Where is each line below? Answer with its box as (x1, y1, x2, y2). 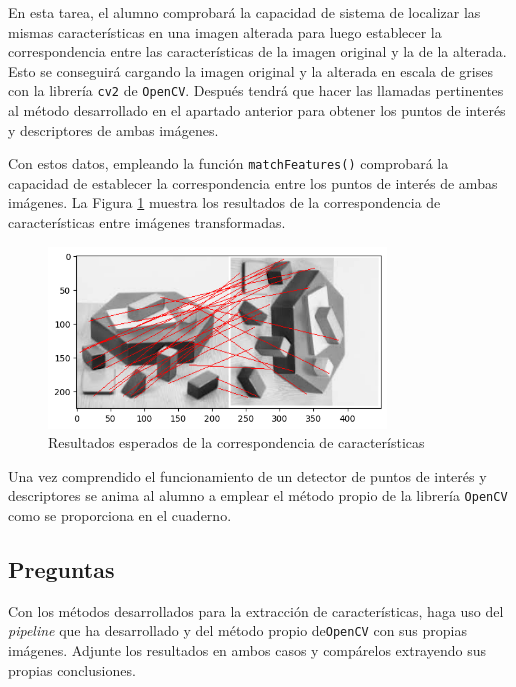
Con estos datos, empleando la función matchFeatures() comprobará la (8, 153, 449, 174)
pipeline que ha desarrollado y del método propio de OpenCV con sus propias (8, 620, 468, 641)
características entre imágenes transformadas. (8, 212, 286, 233)
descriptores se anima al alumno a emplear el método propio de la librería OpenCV (8, 485, 508, 506)
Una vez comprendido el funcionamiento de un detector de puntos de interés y (8, 465, 487, 486)
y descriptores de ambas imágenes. (8, 119, 219, 140)
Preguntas (8, 553, 115, 584)
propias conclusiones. (8, 659, 136, 680)
